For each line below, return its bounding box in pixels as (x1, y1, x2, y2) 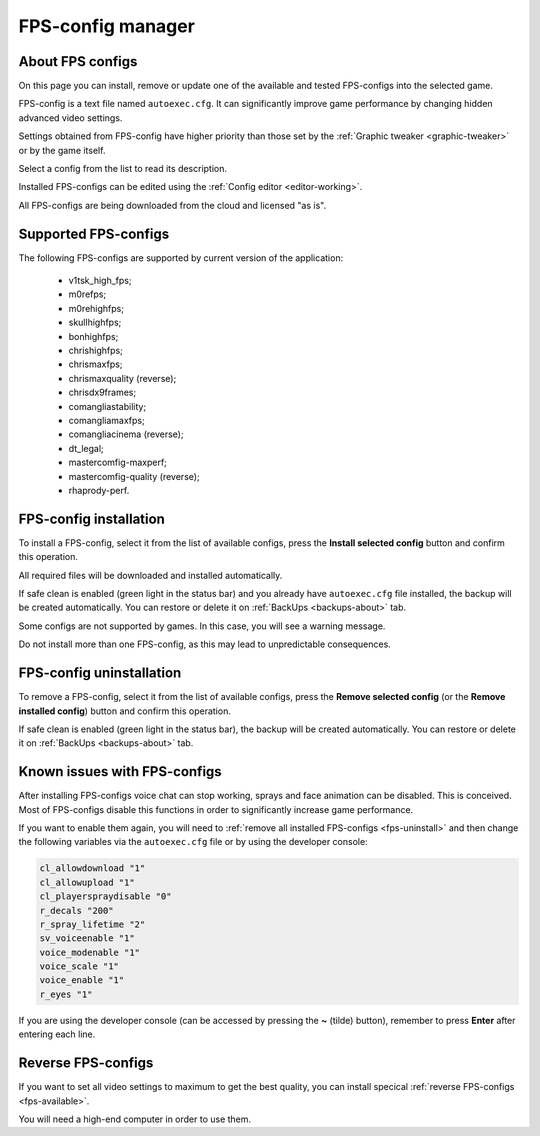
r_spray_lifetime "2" (39, 918, 146, 930)
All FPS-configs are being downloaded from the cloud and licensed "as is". (18, 199, 327, 211)
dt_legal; (68, 442, 104, 454)
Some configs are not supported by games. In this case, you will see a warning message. (18, 620, 386, 632)
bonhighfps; (68, 330, 119, 342)
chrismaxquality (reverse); (68, 372, 177, 384)
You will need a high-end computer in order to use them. (18, 1113, 252, 1125)
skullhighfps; (68, 316, 122, 329)
